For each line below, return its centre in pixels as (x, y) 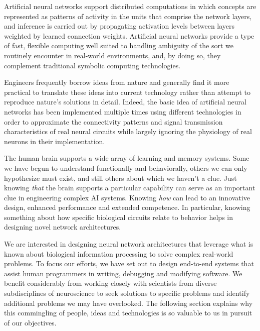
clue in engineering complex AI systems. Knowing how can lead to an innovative (127, 197)
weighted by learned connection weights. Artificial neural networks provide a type (129, 35)
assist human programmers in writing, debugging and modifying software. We (123, 273)
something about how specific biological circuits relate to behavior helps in (118, 217)
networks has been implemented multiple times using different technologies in (123, 111)
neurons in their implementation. (55, 141)
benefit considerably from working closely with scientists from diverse (110, 283)
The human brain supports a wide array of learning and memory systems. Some (127, 158)
